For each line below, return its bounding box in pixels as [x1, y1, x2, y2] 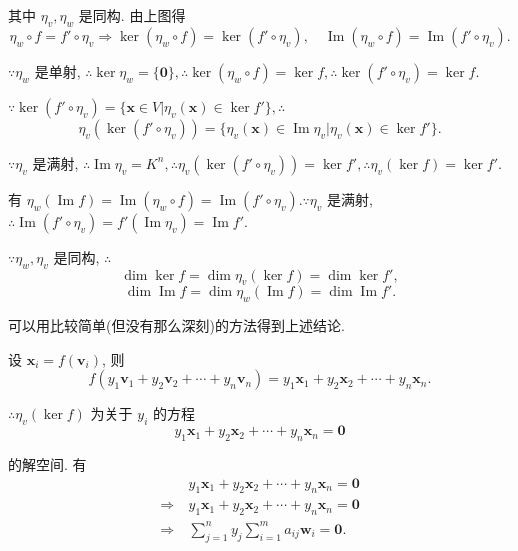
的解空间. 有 [8, 453, 87, 474]
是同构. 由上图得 [78, 5, 186, 25]
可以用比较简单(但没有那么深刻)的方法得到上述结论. [8, 315, 345, 336]
